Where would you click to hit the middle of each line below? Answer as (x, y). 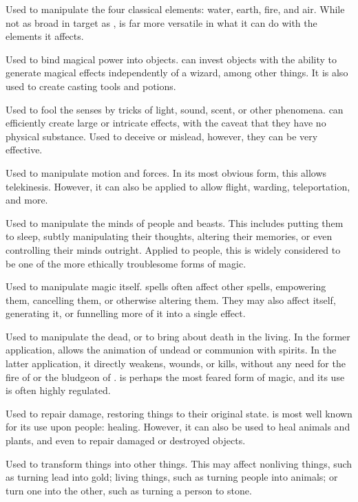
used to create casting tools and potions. (91, 86)
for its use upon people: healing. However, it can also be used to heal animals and (178, 427)
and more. (27, 200)
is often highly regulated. (58, 390)
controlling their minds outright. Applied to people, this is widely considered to (173, 249)
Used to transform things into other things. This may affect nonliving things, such (179, 463)
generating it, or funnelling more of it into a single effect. (126, 313)
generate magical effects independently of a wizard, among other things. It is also (177, 73)
